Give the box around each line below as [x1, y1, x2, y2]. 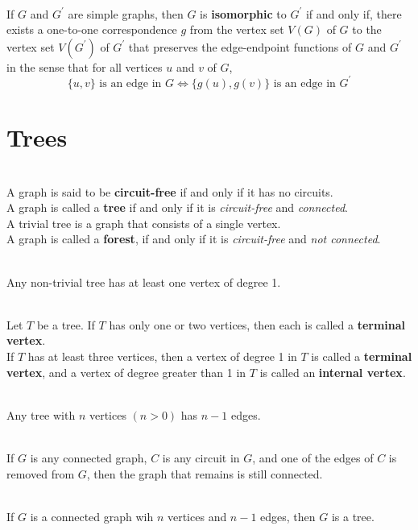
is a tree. [331, 507, 375, 524]
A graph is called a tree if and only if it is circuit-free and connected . [6, 199, 348, 216]
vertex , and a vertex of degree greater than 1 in [6, 363, 246, 380]
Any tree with [6, 406, 76, 423]
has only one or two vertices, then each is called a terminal [109, 316, 406, 333]
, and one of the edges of [252, 449, 374, 466]
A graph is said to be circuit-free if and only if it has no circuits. [6, 183, 333, 200]
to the [352, 21, 382, 38]
